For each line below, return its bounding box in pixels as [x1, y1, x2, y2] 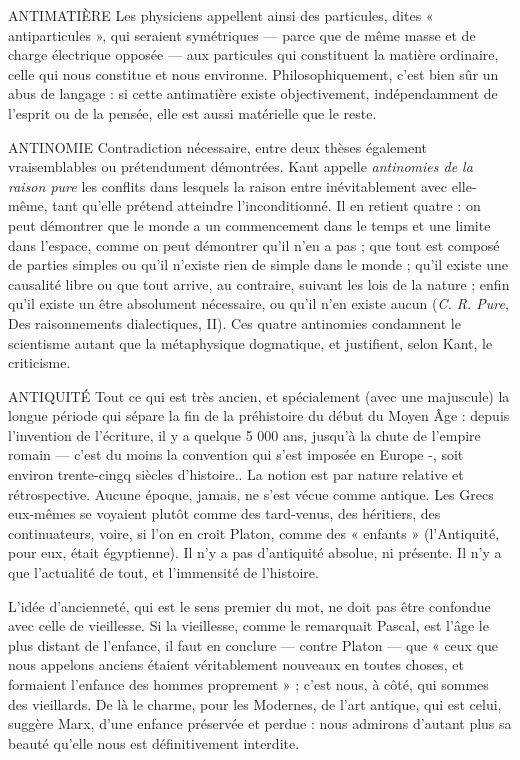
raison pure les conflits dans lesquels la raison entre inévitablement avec [8, 175, 448, 196]
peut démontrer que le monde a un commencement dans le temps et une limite [8, 214, 491, 235]
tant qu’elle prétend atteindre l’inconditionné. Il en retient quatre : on [52, 195, 481, 216]
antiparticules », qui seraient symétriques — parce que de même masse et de [8, 24, 476, 45]
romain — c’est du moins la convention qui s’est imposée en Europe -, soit [8, 444, 464, 465]
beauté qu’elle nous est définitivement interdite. [8, 732, 300, 753]
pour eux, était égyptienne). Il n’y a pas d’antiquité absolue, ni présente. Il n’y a [8, 542, 502, 563]
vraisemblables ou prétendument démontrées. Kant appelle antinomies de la [8, 156, 473, 177]
